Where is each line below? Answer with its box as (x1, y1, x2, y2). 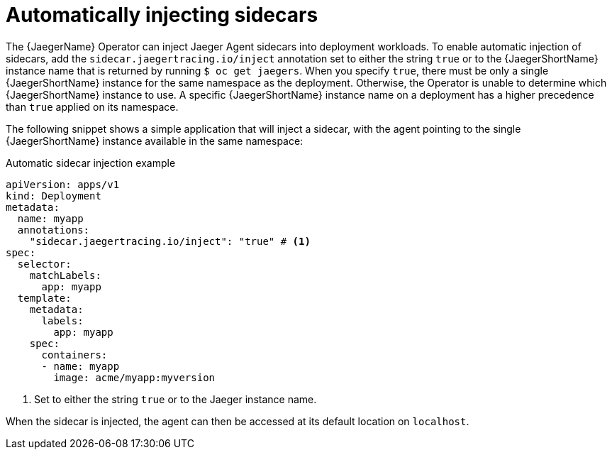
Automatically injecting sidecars (6, 3, 318, 27)
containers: (41, 349, 108, 361)
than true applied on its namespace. (6, 100, 179, 113)
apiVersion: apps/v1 (6, 178, 120, 190)
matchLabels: (29, 269, 101, 281)
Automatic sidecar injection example (6, 156, 176, 169)
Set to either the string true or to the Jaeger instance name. (34, 393, 317, 405)
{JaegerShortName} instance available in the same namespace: (6, 134, 304, 147)
